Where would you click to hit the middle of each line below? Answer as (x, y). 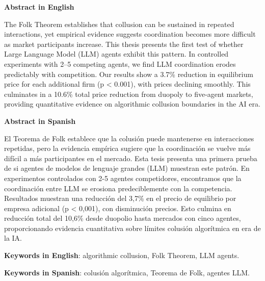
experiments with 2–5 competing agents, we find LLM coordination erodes (120, 63)
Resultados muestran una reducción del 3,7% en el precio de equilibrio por (120, 198)
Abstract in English (39, 7)
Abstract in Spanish (40, 121)
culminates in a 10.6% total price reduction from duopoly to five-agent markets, (129, 94)
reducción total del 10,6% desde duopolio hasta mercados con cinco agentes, (123, 218)
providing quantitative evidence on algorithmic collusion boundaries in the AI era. (132, 104)
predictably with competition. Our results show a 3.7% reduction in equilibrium (129, 74)
